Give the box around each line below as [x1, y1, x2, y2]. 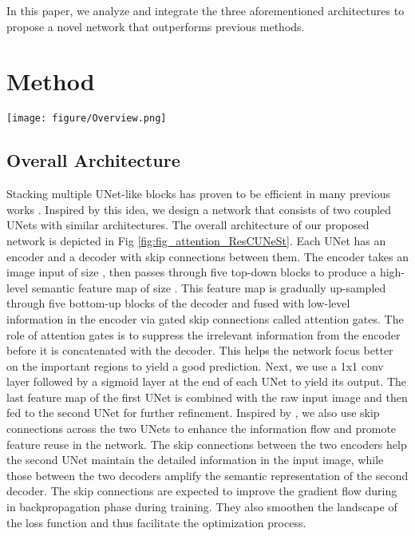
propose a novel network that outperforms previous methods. [6, 18, 305, 34]
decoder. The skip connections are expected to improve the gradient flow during [6, 482, 397, 499]
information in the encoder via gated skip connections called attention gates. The [6, 310, 404, 327]
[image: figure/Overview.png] [6, 113, 167, 125]
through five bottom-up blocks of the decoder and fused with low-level [6, 295, 350, 312]
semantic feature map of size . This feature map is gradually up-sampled [31, 279, 386, 296]
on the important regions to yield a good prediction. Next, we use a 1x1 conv [6, 357, 384, 374]
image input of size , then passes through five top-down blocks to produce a [6, 264, 377, 280]
